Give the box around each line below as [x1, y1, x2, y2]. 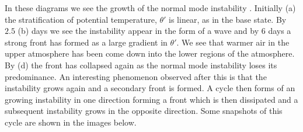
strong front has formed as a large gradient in [5, 36, 168, 48]
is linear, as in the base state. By [169, 13, 287, 25]
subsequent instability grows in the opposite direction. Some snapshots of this [5, 105, 283, 117]
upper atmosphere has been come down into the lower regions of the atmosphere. [5, 47, 295, 60]
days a [268, 25, 291, 37]
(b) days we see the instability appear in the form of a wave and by [18, 25, 259, 37]
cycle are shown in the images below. [5, 116, 137, 128]
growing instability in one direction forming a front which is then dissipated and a [5, 93, 298, 105]
